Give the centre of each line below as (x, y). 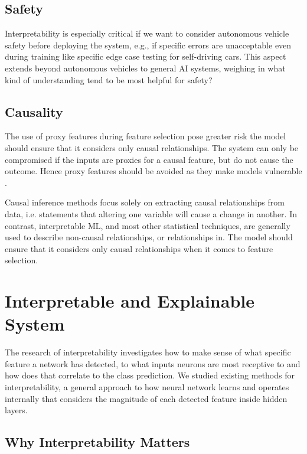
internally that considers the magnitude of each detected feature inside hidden (146, 398)
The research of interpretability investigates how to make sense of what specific (148, 352)
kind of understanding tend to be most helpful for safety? (109, 79)
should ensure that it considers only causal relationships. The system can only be (152, 147)
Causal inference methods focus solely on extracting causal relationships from (145, 202)
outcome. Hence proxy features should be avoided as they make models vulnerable (153, 171)
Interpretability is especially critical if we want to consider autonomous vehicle (147, 33)
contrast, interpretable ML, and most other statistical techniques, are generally (148, 225)
